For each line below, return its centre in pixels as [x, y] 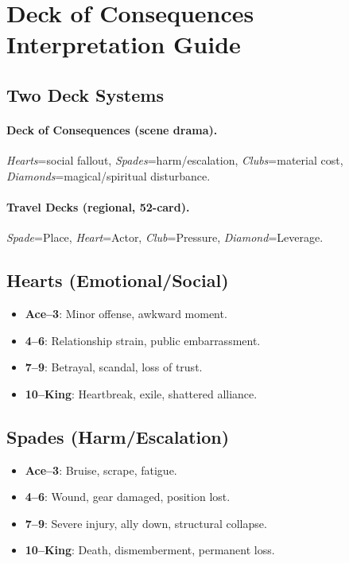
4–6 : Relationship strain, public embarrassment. [143, 340]
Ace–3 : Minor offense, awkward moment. [126, 313]
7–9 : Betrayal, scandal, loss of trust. [114, 367]
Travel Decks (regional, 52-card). [98, 206]
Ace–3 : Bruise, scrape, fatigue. [101, 470]
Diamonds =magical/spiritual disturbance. [109, 175]
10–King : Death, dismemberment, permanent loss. [150, 550]
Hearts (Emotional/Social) [118, 280]
